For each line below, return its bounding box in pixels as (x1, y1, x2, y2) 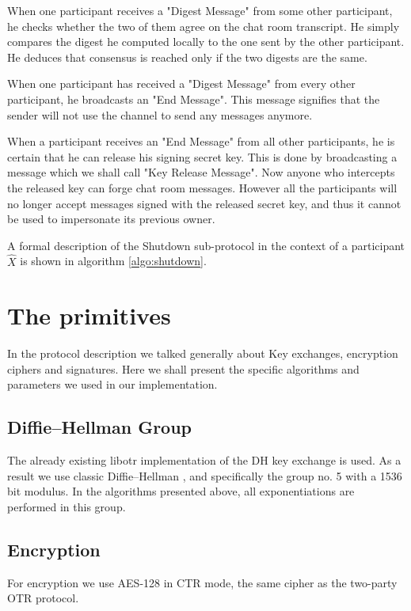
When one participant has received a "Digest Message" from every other (7, 75, 356, 92)
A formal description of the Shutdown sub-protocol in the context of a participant (7, 237, 405, 253)
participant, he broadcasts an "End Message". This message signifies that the (7, 90, 380, 107)
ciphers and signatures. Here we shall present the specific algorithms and (7, 360, 360, 377)
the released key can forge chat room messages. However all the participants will (7, 179, 398, 195)
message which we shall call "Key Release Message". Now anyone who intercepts (7, 164, 395, 180)
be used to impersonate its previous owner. (7, 211, 215, 227)
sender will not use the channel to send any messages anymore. (7, 106, 313, 123)
